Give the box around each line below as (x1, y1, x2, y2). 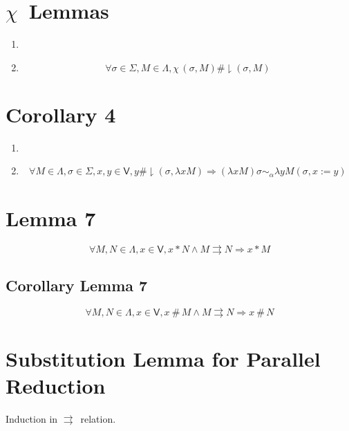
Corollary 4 (6, 100, 116, 128)
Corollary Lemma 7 (6, 274, 148, 295)
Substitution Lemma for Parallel (6, 344, 321, 372)
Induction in (6, 412, 58, 426)
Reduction (6, 372, 106, 400)
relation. (80, 412, 116, 426)
